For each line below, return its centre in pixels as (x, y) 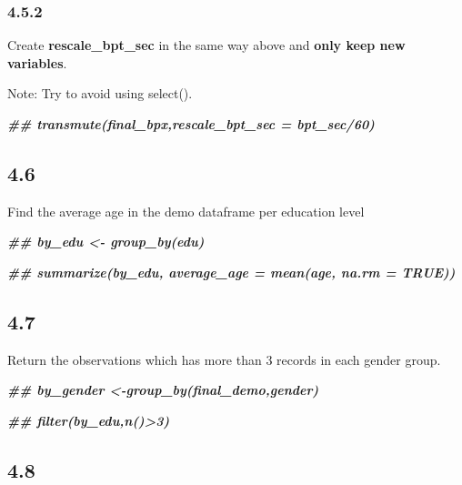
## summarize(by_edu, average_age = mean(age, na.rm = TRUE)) (231, 272)
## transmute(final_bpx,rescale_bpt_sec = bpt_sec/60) (191, 124)
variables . (37, 62)
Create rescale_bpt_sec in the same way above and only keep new (206, 45)
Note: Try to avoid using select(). (100, 93)
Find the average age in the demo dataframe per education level (186, 211)
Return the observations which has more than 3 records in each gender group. (224, 359)
